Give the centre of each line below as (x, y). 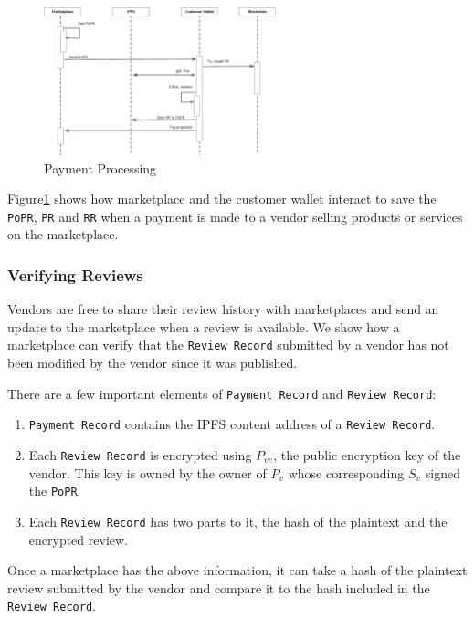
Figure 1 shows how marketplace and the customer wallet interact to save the (222, 199)
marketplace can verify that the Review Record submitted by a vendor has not (228, 345)
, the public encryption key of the (367, 454)
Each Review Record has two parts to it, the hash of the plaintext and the (238, 521)
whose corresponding (346, 472)
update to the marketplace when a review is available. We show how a (204, 326)
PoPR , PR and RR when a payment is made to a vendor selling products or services (235, 216)
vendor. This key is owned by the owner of (147, 472)
